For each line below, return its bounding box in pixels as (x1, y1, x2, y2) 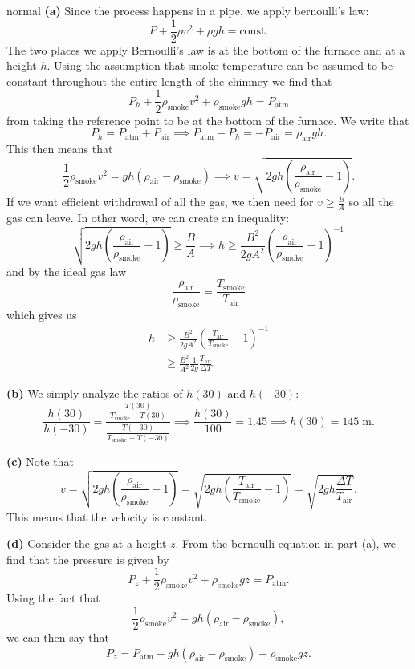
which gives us (6, 306, 77, 323)
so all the (348, 193, 394, 210)
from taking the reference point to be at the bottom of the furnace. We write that (6, 111, 409, 128)
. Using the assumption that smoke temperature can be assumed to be (47, 57, 393, 74)
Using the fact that (6, 590, 100, 606)
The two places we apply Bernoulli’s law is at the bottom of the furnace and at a (6, 41, 405, 58)
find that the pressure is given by (6, 550, 169, 567)
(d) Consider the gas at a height (6, 535, 167, 552)
